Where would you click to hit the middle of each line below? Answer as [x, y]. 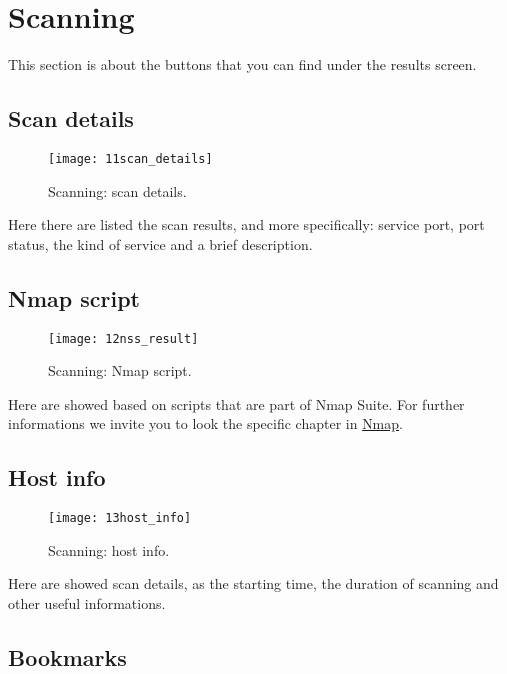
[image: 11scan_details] [130, 158]
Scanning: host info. [109, 549]
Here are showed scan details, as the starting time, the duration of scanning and [253, 583]
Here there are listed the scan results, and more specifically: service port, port [246, 224]
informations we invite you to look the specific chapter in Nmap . [205, 423]
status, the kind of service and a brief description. [160, 243]
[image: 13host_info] [120, 518]
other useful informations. [87, 603]
